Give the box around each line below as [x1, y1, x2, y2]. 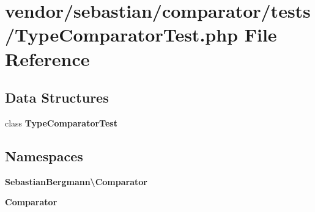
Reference [5, 46, 90, 71]
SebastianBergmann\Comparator [5, 175, 147, 188]
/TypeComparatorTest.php [5, 22, 238, 47]
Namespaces [5, 146, 83, 165]
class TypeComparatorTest [5, 116, 117, 129]
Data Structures [5, 88, 109, 107]
